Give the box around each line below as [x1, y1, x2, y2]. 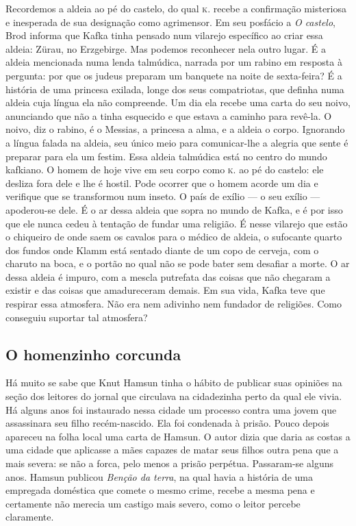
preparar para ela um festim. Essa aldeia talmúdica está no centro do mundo [5, 149, 327, 163]
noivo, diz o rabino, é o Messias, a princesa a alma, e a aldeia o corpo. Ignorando [5, 122, 345, 136]
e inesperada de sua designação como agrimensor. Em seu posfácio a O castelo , [5, 14, 335, 29]
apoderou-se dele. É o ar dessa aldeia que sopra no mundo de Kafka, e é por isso [5, 202, 343, 216]
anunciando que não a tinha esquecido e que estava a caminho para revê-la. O [5, 108, 332, 123]
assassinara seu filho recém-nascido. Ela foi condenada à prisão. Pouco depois [5, 416, 329, 430]
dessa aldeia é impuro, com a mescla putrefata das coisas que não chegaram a [5, 269, 331, 284]
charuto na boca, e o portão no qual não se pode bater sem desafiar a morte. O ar [5, 256, 350, 271]
